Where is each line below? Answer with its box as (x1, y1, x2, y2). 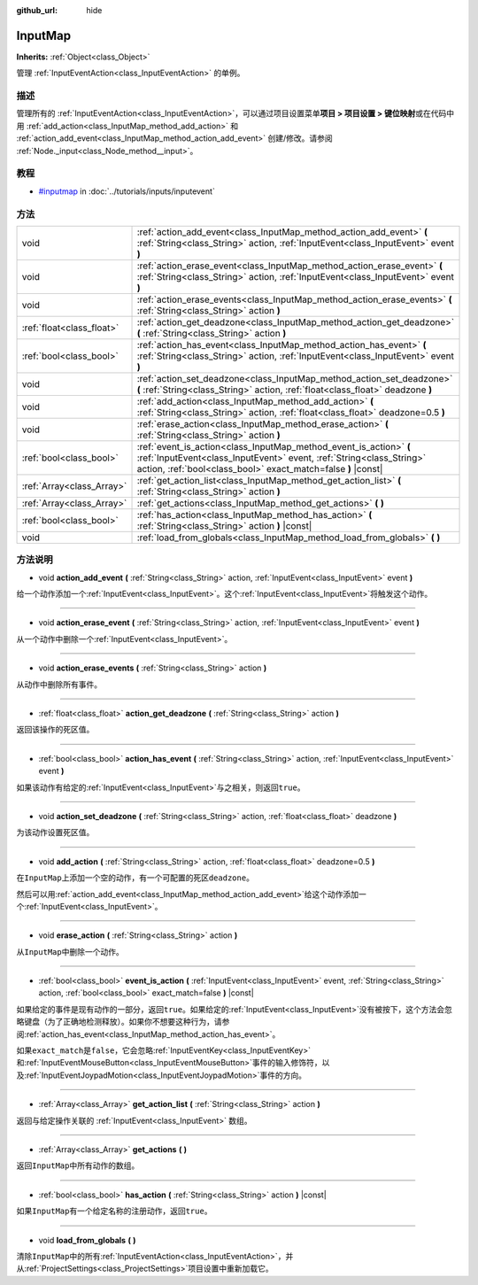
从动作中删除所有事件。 (16, 678, 102, 690)
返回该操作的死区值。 (16, 724, 95, 735)
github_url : (16, 5, 58, 15)
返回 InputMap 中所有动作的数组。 (16, 1160, 140, 1171)
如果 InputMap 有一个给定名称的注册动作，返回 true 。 (16, 1205, 212, 1217)
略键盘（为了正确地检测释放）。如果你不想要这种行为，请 (16, 1017, 222, 1027)
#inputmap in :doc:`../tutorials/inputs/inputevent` (38, 186, 216, 197)
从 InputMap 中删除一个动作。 (16, 946, 124, 956)
